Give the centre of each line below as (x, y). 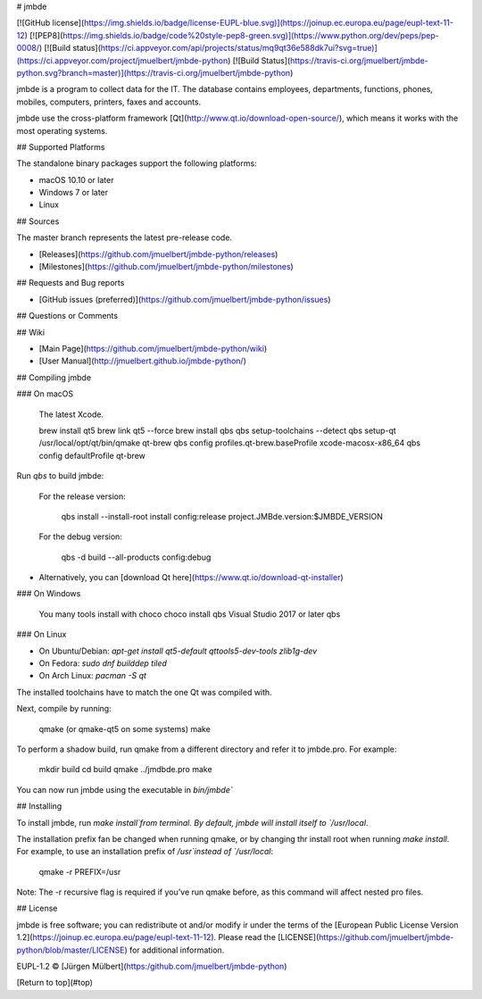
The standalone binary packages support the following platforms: (137, 163)
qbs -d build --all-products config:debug (136, 557)
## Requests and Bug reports (71, 283)
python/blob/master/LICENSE (71, 950)
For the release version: (83, 496)
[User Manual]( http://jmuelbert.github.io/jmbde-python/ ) (143, 361)
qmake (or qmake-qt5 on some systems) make (125, 728)
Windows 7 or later (74, 193)
